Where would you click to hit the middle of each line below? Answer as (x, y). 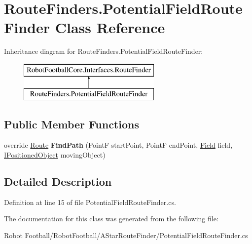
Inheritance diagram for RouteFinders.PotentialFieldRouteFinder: (104, 51)
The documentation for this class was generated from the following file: (111, 219)
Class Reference (110, 27)
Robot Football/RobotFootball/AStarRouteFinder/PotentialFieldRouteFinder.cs (126, 235)
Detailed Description (58, 181)
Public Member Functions (72, 124)
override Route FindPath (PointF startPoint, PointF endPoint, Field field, (118, 145)
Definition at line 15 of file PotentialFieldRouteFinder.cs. (90, 202)
